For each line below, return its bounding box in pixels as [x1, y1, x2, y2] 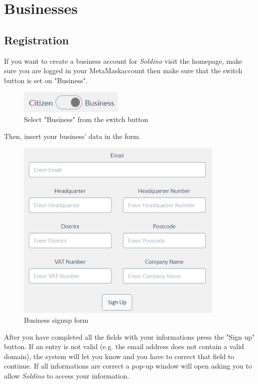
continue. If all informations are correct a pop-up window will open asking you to [4, 361, 252, 371]
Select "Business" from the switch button [24, 114, 148, 124]
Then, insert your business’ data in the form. [4, 130, 141, 141]
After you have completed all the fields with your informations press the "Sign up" [4, 331, 255, 342]
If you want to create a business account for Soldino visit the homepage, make [4, 55, 243, 66]
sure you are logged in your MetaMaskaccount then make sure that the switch [4, 65, 243, 76]
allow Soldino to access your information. [4, 370, 129, 381]
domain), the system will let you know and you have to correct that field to [4, 351, 235, 361]
